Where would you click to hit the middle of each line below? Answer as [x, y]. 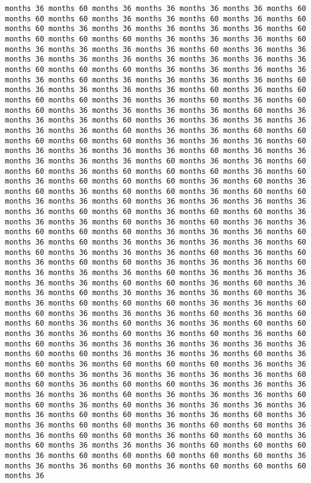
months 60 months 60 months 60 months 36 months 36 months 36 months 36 [155, 69]
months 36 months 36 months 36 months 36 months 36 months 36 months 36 [155, 59]
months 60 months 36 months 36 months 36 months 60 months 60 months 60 [155, 445]
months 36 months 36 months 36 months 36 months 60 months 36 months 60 [155, 90]
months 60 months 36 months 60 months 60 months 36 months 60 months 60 [155, 191]
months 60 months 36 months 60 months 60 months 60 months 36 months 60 [155, 171]
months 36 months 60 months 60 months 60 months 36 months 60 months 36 [155, 181]
